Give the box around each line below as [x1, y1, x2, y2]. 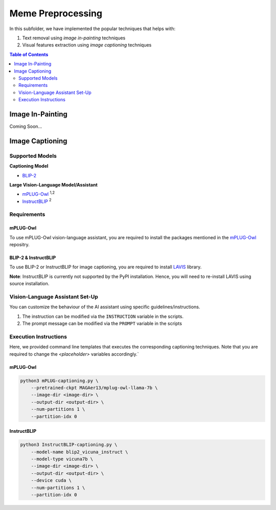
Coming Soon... [9, 123, 42, 129]
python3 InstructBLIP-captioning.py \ [20, 442, 118, 448]
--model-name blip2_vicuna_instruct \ [31, 449, 128, 455]
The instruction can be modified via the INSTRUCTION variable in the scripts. [22, 313, 184, 319]
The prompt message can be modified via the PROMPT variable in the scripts [22, 320, 182, 327]
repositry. [9, 242, 30, 248]
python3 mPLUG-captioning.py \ [20, 378, 99, 383]
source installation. [9, 281, 50, 287]
